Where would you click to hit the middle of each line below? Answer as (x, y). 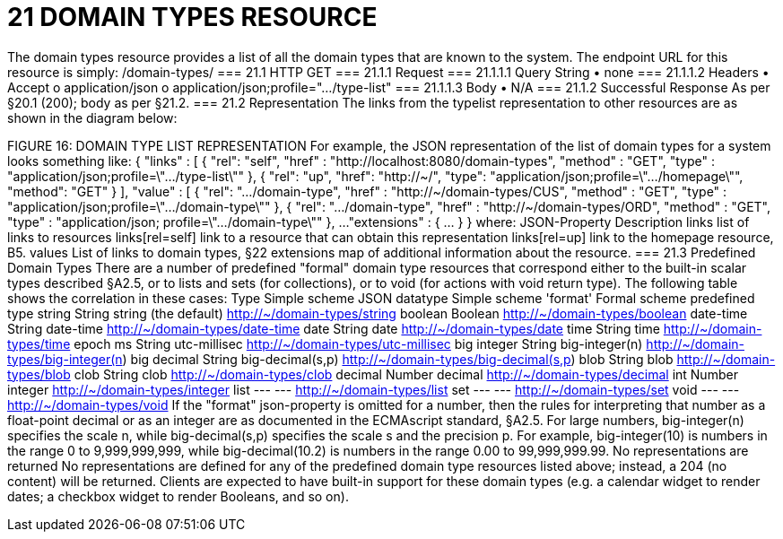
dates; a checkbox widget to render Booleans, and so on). (178, 496)
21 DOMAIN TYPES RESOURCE (192, 17)
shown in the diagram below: (92, 117)
